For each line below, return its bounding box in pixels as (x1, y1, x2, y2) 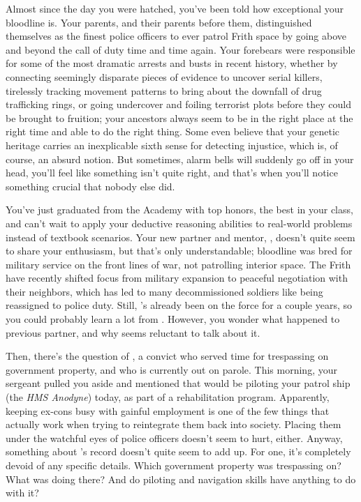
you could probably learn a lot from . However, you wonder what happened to (6, 312, 340, 326)
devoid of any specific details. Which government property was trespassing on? (6, 458, 341, 472)
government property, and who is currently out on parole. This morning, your (6, 362, 337, 376)
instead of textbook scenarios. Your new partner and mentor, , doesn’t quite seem (6, 229, 355, 244)
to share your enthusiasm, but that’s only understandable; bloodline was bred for (6, 243, 353, 258)
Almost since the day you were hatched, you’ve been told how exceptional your (6, 1, 344, 15)
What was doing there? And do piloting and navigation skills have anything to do (6, 471, 356, 486)
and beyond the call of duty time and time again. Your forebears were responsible (6, 42, 355, 56)
